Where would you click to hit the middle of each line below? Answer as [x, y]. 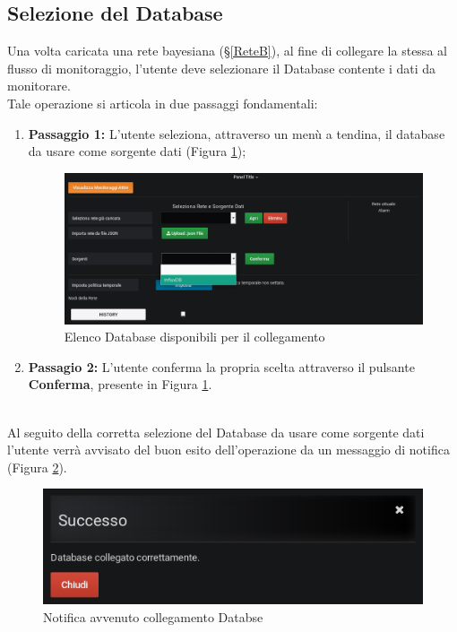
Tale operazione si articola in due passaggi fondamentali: [163, 103]
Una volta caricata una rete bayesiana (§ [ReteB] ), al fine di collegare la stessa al [227, 51]
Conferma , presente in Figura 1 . [120, 384]
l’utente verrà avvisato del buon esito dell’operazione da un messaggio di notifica [228, 450]
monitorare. [39, 86]
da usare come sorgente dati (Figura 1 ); [137, 151]
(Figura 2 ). [37, 467]
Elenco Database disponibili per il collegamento [194, 337]
